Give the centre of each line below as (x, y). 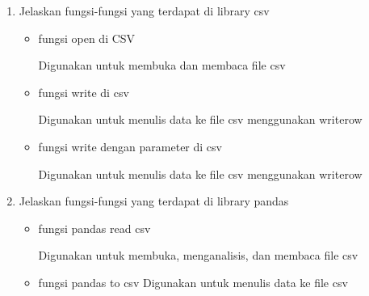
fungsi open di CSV (87, 38)
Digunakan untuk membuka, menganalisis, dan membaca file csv (198, 255)
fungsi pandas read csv (94, 228)
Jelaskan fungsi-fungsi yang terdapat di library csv (144, 11)
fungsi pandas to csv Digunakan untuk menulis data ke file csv (193, 282)
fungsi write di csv (84, 92)
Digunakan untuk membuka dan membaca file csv (162, 65)
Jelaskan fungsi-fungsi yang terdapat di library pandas (154, 201)
